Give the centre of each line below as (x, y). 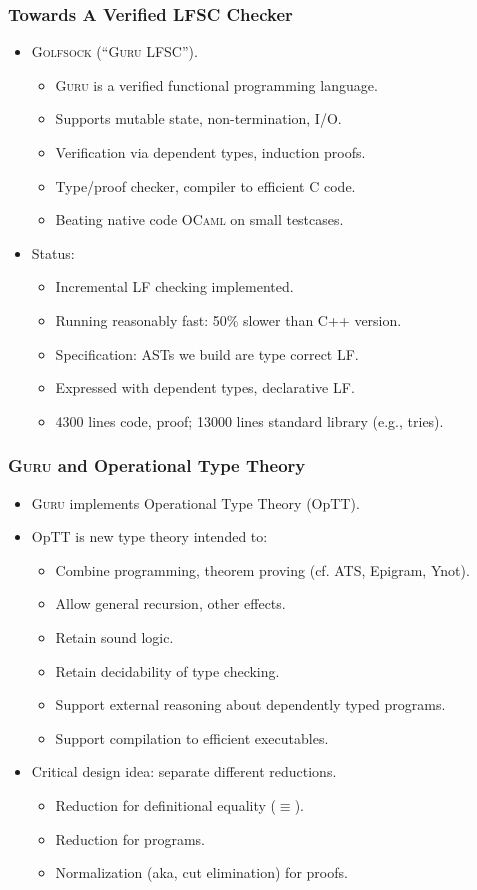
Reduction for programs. (130, 838)
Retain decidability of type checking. (167, 670)
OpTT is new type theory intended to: (149, 536)
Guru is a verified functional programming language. (216, 84)
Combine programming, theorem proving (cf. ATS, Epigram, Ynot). (262, 569)
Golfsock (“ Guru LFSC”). (114, 51)
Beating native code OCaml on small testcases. (199, 219)
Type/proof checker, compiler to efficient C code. (205, 185)
